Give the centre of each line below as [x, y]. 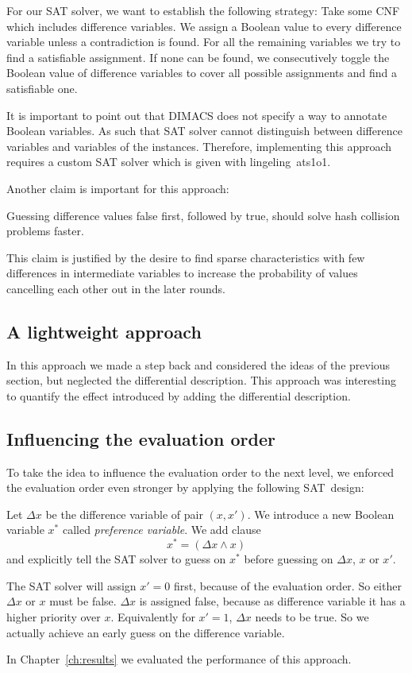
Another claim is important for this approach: [118, 188]
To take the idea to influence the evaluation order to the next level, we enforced [200, 472]
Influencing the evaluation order [141, 438]
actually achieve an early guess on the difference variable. [146, 632]
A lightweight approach [104, 331]
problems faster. [45, 231]
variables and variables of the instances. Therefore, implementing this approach [199, 146]
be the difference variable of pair [124, 514]
